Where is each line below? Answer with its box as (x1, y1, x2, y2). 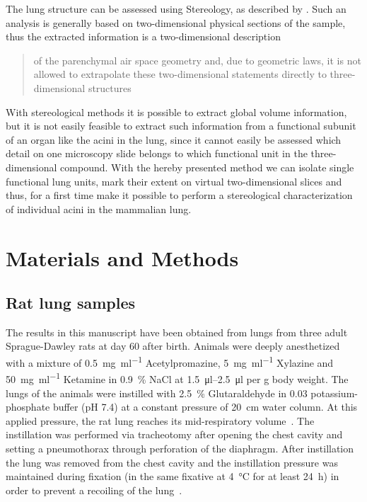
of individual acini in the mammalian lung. (6, 201, 192, 216)
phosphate (6, 399, 50, 414)
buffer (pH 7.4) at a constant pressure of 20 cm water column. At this (52, 399, 358, 414)
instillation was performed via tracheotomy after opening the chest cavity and (6, 427, 343, 442)
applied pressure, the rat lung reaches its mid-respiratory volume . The (6, 413, 315, 428)
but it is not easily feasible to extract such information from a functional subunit (6, 118, 356, 133)
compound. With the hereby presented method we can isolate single (60, 159, 354, 174)
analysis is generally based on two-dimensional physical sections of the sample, (6, 15, 346, 30)
